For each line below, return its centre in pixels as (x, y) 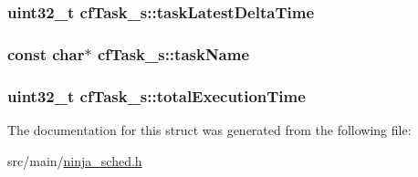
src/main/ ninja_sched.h (75, 160)
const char (46, 53)
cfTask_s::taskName (173, 53)
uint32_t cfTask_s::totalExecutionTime (157, 95)
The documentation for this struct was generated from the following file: (209, 129)
